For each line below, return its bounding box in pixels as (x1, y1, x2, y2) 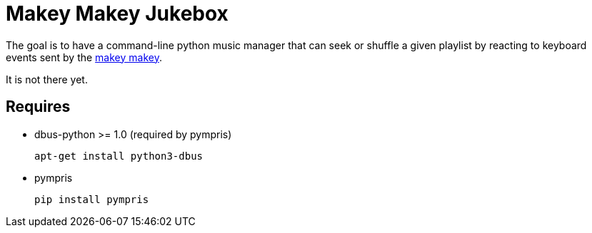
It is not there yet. (6, 73, 88, 86)
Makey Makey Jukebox (6, 1, 229, 26)
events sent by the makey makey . (6, 51, 162, 63)
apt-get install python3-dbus (34, 150, 204, 162)
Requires (6, 98, 71, 116)
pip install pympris (34, 193, 149, 205)
